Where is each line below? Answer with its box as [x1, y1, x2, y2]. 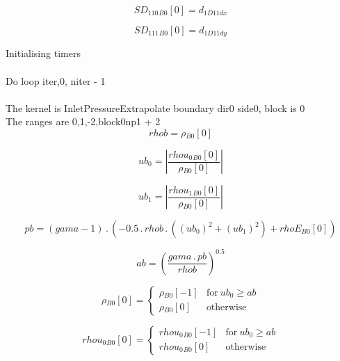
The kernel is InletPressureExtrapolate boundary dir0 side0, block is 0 [6, 100, 305, 115]
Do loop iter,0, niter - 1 [6, 73, 106, 88]
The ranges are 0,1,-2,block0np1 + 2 [6, 114, 161, 129]
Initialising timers [6, 46, 81, 61]
